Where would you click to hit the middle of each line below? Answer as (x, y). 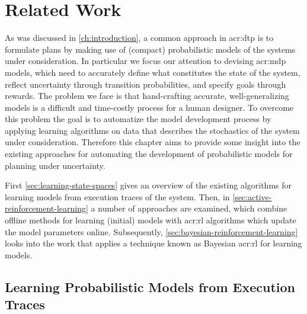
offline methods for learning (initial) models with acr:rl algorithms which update (151, 220)
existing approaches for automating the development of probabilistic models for (149, 154)
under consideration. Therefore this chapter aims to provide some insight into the (153, 142)
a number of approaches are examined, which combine (189, 208)
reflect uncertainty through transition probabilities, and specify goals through (145, 84)
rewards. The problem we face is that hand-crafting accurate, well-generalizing (147, 96)
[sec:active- (252, 196)
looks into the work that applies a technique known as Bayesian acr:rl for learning (153, 243)
